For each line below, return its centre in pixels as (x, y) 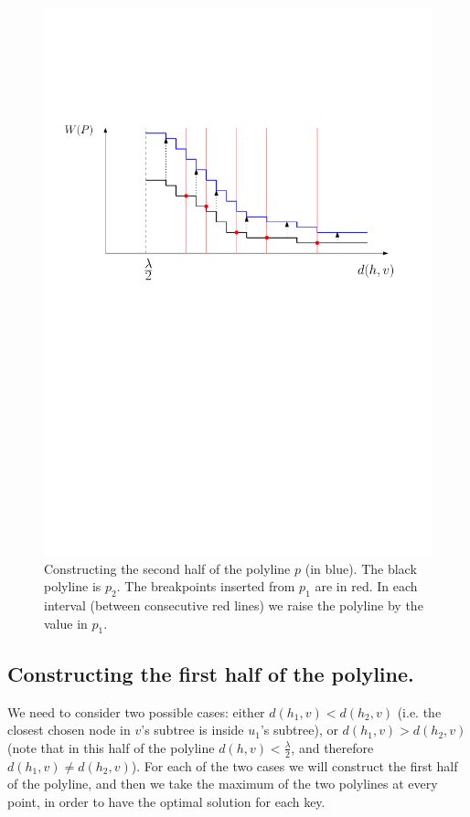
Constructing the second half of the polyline (167, 568)
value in (66, 623)
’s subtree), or (299, 730)
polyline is (73, 586)
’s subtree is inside (192, 730)
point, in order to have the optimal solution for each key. (166, 801)
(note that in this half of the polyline (111, 747)
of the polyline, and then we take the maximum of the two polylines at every (223, 784)
